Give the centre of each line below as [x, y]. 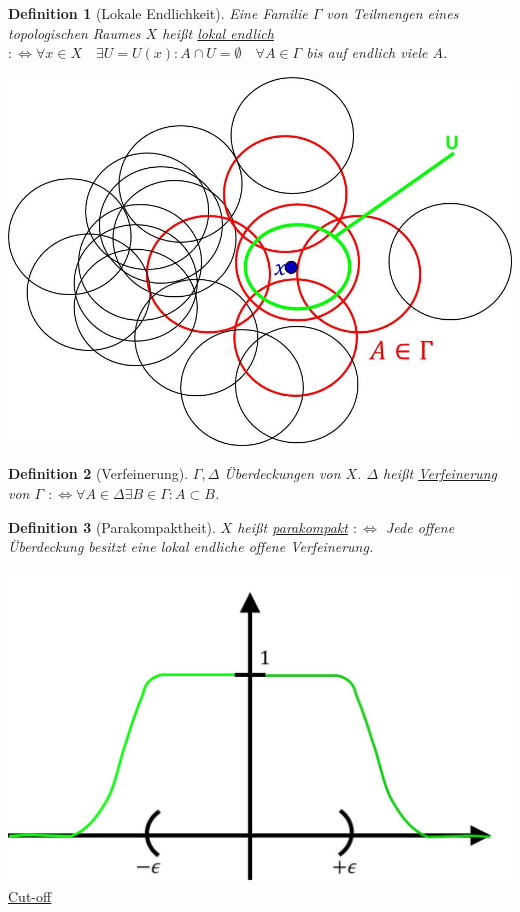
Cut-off [30, 895]
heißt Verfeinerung [440, 473]
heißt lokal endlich [218, 32]
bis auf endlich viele [367, 52]
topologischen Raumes [74, 32]
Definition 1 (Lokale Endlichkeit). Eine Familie [158, 13]
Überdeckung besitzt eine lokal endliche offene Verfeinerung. [191, 546]
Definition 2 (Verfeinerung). [98, 473]
